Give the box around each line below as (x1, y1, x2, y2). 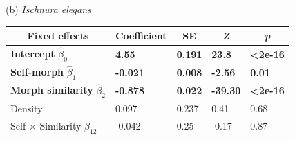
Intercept (10, 46, 55, 61)
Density (10, 100, 43, 115)
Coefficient (115, 28, 167, 43)
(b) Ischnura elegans (6, 2, 91, 16)
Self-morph (10, 64, 64, 79)
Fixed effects (27, 28, 89, 43)
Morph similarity (10, 82, 93, 97)
